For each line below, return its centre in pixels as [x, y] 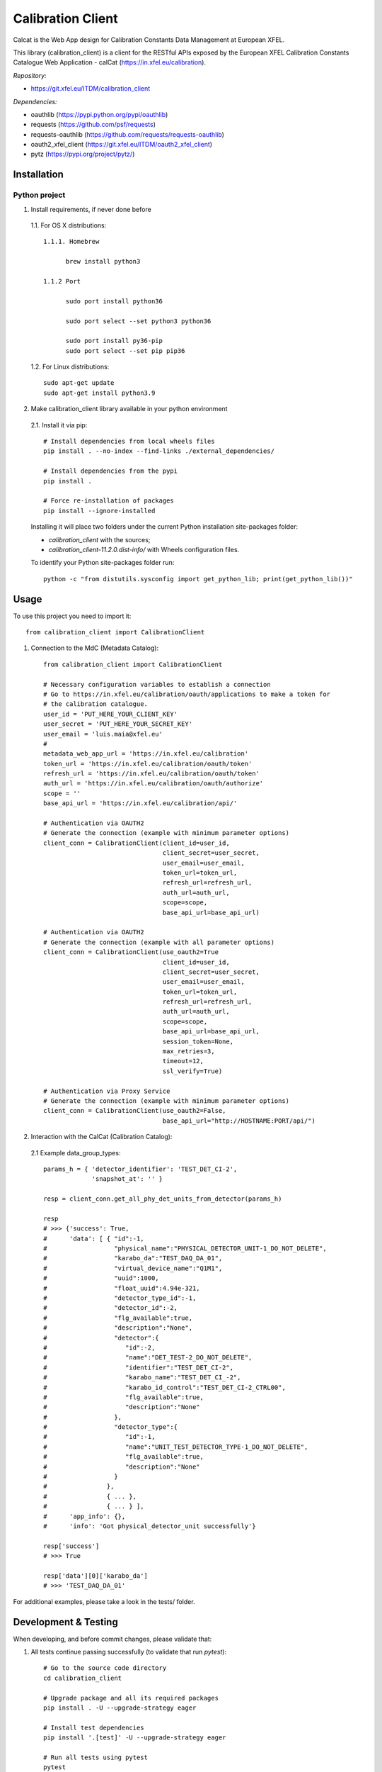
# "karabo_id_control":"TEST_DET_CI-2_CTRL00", [164, 1387]
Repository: [30, 75]
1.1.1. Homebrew [71, 242]
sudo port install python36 [114, 301]
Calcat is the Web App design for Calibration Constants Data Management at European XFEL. [149, 40]
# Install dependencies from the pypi [111, 471]
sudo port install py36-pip [114, 341]
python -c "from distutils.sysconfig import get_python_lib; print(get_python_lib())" [198, 579]
